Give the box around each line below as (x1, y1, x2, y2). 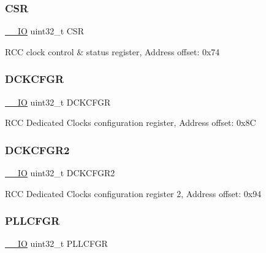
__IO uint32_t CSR (5, 25, 84, 37)
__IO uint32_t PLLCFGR (5, 237, 108, 250)
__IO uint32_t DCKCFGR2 (5, 166, 115, 179)
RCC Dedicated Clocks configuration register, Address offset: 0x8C (5, 116, 256, 129)
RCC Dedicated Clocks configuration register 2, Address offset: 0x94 (5, 187, 262, 200)
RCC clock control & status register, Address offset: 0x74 (5, 45, 220, 58)
